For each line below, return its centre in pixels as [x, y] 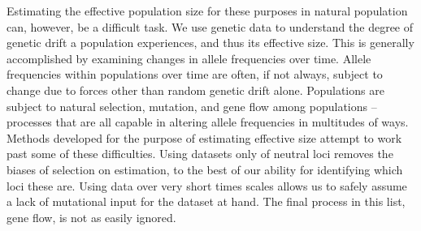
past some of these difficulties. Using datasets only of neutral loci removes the [200, 154]
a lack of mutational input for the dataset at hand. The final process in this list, [206, 201]
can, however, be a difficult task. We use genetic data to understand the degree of [210, 26]
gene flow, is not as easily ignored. [91, 217]
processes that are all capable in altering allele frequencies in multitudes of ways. [208, 122]
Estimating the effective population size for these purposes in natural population [207, 11]
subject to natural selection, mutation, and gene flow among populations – [192, 106]
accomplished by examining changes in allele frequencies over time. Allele [189, 58]
